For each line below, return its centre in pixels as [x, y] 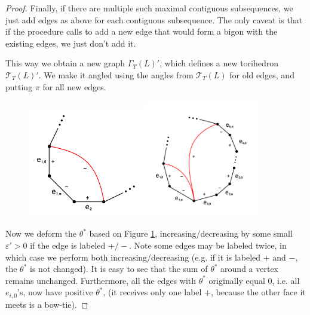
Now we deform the [41, 233]
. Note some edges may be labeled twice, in [208, 245]
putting [19, 86]
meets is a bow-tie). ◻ [47, 304]
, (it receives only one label [152, 292]
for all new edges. [74, 86]
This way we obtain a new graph [65, 63]
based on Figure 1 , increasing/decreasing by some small [191, 233]
